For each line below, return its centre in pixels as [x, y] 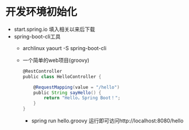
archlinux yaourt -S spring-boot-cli [64, 48]
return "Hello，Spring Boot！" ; [82, 98]
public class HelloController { [62, 76]
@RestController [42, 71]
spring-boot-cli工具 [37, 36]
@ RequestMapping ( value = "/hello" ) [77, 87]
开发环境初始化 [41, 12]
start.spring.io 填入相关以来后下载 [55, 29]
